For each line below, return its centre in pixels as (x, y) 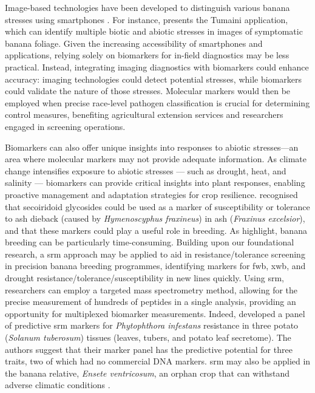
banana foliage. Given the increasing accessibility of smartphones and (134, 43)
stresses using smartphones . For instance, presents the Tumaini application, (147, 19)
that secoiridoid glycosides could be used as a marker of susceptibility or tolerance (157, 206)
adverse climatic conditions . (58, 385)
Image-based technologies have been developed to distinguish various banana (147, 7)
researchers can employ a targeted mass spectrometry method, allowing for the (151, 289)
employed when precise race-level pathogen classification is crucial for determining (157, 102)
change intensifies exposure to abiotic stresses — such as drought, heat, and (146, 170)
